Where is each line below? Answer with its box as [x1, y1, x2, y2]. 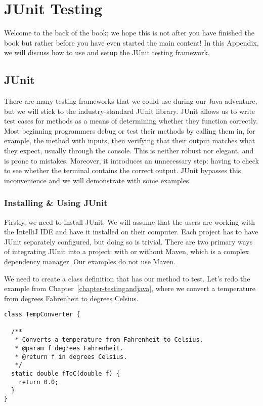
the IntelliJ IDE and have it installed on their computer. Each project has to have [4, 226, 258, 237]
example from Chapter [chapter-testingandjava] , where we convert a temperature [4, 283, 255, 294]
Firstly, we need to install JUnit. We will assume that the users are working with [4, 216, 255, 227]
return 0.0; [18, 378, 59, 386]
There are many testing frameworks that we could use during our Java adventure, [4, 96, 257, 106]
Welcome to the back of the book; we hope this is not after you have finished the [4, 27, 254, 38]
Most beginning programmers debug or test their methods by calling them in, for [4, 125, 255, 136]
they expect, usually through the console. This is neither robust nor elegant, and [4, 145, 254, 156]
